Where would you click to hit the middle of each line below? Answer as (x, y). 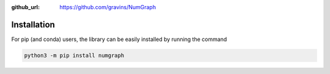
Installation (33, 24)
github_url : (25, 7)
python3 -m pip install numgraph (74, 55)
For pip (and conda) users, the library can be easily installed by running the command (119, 39)
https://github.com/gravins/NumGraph (108, 7)
